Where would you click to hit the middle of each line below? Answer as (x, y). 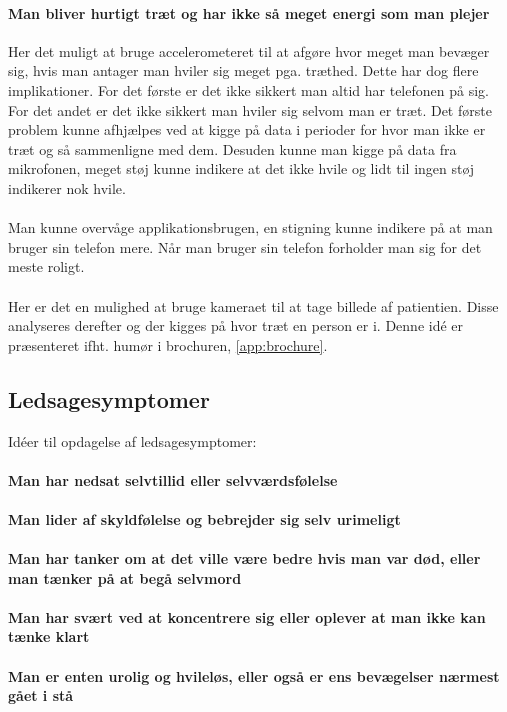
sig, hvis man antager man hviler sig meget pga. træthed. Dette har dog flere (243, 70)
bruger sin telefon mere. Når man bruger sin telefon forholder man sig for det (245, 246)
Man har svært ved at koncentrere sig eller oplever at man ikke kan (247, 616)
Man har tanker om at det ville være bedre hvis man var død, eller (244, 558)
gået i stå (41, 695)
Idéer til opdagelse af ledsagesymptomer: (132, 440)
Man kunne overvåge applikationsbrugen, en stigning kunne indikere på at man (250, 227)
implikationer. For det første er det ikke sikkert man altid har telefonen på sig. (248, 89)
